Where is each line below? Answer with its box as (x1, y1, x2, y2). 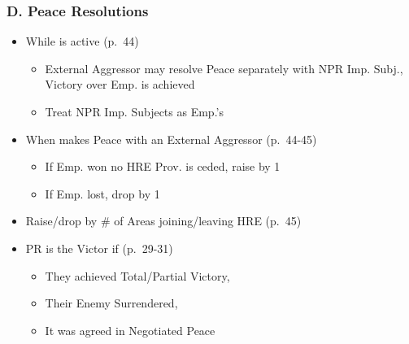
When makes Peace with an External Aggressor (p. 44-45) (25, 130, 317, 147)
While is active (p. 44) (25, 33, 139, 50)
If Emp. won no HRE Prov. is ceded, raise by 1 (45, 158, 281, 175)
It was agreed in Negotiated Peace (45, 321, 215, 338)
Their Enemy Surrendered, (45, 294, 178, 311)
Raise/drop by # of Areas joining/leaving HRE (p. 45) (25, 212, 302, 229)
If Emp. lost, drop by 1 (45, 185, 160, 202)
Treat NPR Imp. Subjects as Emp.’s (45, 103, 224, 120)
